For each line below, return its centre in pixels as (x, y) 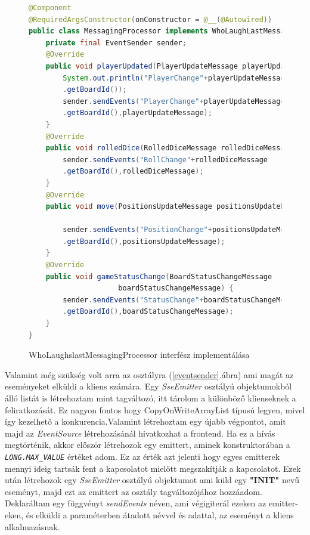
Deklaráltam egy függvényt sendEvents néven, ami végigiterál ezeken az (136, 503)
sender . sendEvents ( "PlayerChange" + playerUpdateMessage (174, 101)
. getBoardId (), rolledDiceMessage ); (133, 171)
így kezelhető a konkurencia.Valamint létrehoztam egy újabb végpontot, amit (145, 421)
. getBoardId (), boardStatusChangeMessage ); (148, 312)
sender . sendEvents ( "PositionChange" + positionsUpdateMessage (185, 230)
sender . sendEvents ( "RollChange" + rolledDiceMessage (165, 160)
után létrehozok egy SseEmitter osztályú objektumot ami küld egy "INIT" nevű (152, 480)
